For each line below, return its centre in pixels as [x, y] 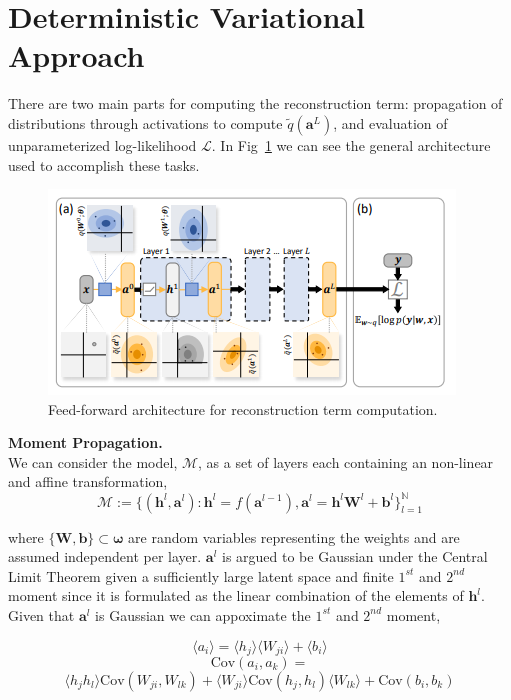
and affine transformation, [88, 481]
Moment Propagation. [85, 442]
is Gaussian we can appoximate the [203, 614]
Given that [41, 614]
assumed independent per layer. [105, 556]
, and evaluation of [390, 122]
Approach [76, 55]
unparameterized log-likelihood [102, 144]
